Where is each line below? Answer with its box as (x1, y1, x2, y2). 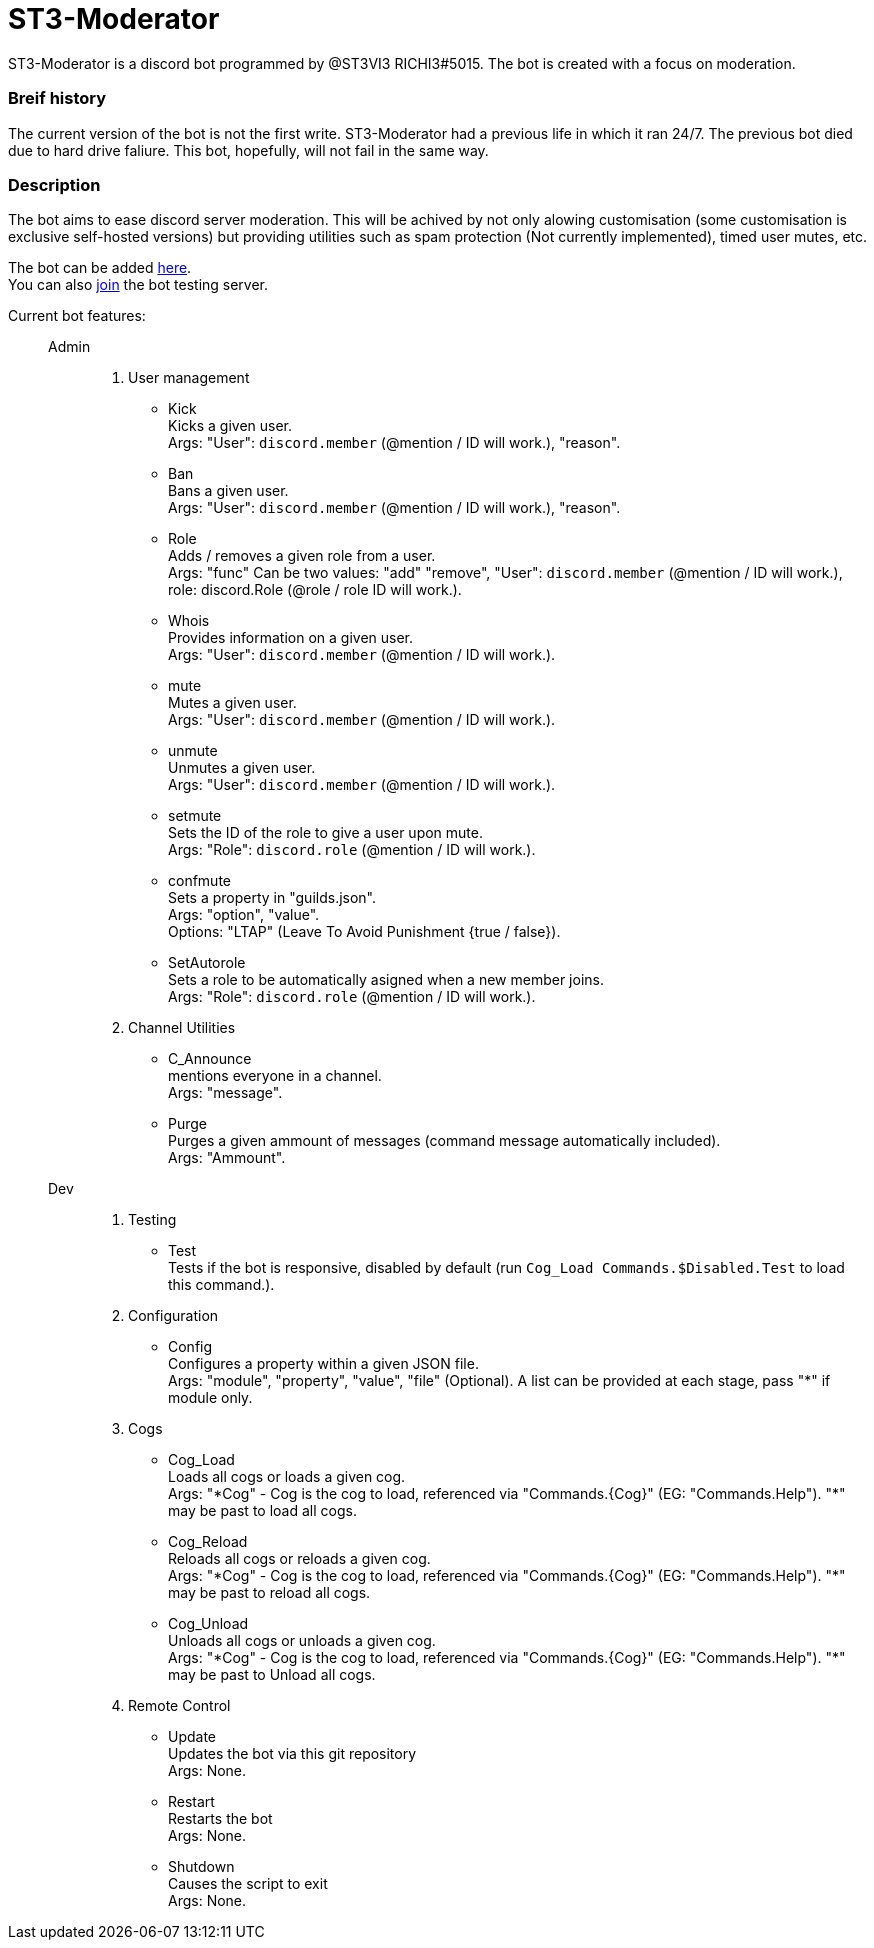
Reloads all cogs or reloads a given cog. (168, 1550, 431, 1568)
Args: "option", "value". (168, 906, 320, 924)
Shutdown (168, 1858, 235, 1876)
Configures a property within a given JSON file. (168, 1355, 479, 1373)
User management (128, 369, 250, 387)
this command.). (168, 1276, 275, 1294)
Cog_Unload (168, 1615, 249, 1633)
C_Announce (168, 1050, 252, 1068)
